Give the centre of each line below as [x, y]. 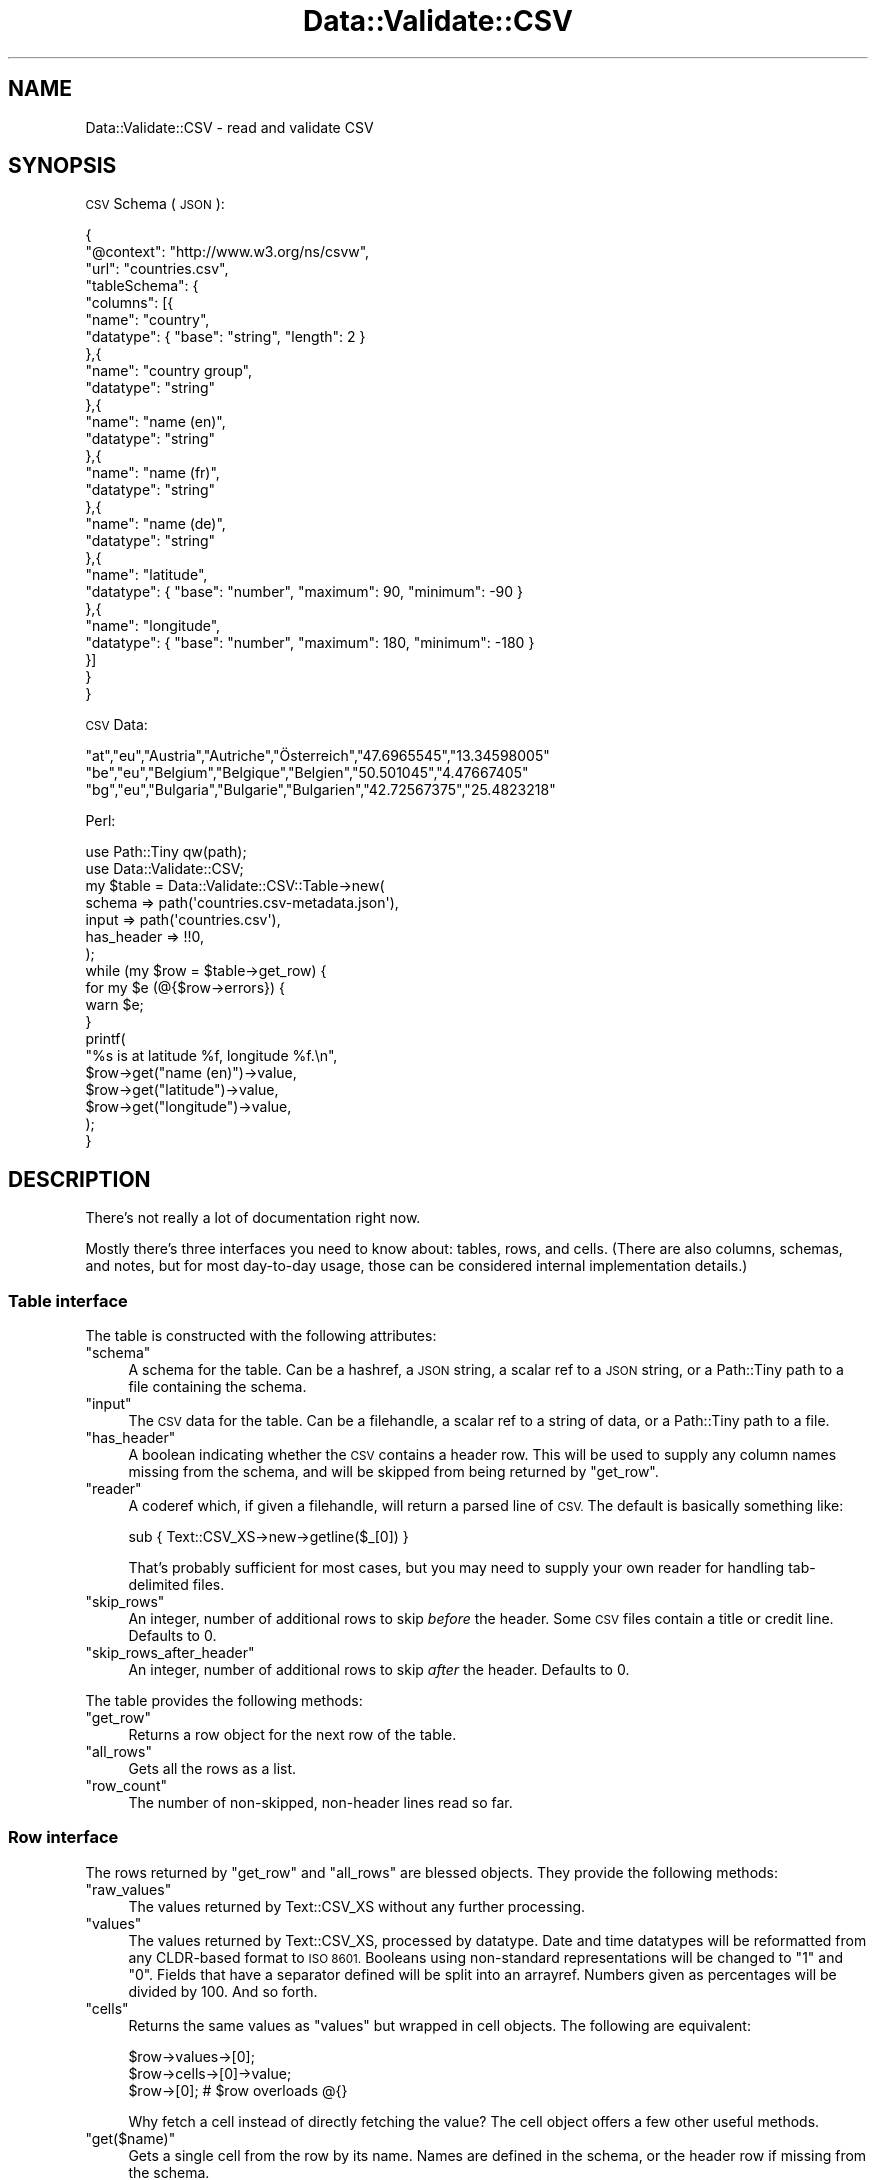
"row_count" [126, 1786]
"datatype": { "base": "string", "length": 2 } [225, 337]
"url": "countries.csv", [157, 269]
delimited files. [176, 1585]
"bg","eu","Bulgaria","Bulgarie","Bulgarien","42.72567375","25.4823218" [320, 790]
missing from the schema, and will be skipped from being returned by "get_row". [393, 1472]
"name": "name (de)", [155, 524]
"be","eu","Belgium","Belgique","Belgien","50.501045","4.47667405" [307, 773]
